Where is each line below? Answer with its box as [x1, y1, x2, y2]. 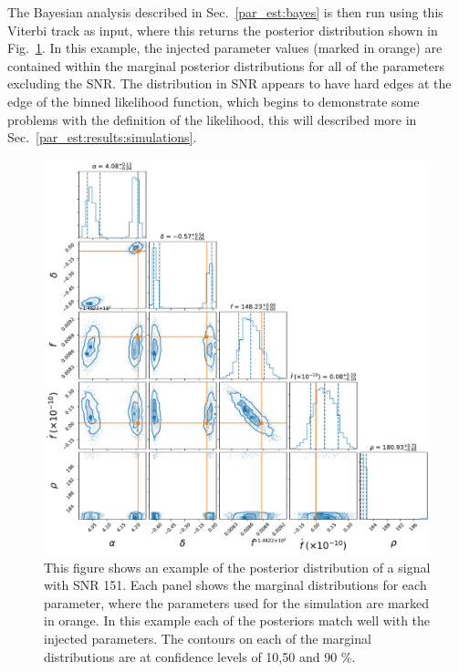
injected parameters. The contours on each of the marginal [44, 629, 371, 648]
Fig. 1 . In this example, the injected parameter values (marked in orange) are [7, 38, 443, 57]
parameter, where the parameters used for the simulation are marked [44, 593, 430, 612]
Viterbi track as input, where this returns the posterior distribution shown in [7, 20, 438, 39]
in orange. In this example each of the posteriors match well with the [44, 611, 431, 630]
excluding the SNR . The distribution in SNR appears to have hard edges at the [7, 74, 452, 93]
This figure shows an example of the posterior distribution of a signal [44, 557, 431, 576]
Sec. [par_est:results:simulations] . [7, 128, 197, 147]
